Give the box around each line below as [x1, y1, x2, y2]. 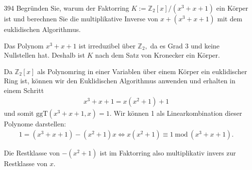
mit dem [217, 14, 242, 23]
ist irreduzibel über [79, 40, 135, 50]
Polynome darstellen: [4, 118, 66, 128]
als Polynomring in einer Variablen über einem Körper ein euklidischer [37, 66, 247, 76]
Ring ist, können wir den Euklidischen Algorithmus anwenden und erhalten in [4, 76, 235, 86]
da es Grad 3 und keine [150, 40, 220, 50]
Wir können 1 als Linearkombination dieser [114, 108, 242, 118]
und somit [4, 108, 34, 118]
